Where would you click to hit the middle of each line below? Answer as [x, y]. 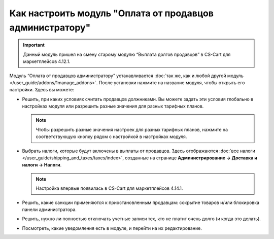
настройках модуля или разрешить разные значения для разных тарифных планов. [113, 106]
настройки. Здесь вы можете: [42, 90]
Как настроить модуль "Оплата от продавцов [112, 13]
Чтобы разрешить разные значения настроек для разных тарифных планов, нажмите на [132, 129]
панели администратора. [49, 209]
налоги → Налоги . [42, 165]
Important [34, 45]
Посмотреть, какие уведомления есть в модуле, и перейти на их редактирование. [112, 228]
